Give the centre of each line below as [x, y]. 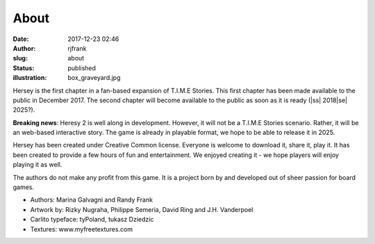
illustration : [30, 78]
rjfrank [77, 48]
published [82, 68]
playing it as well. [37, 165]
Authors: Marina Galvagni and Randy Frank [91, 200]
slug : [20, 58]
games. [24, 187]
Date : [21, 39]
